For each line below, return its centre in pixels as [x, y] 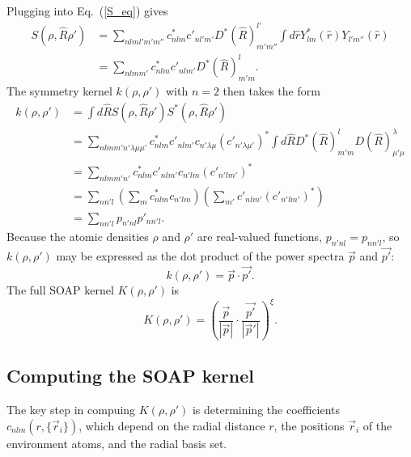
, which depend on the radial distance [172, 425]
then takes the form [271, 91]
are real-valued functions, [260, 237]
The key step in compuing [71, 409]
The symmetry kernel [59, 91]
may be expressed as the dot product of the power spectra [200, 256]
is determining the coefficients [266, 409]
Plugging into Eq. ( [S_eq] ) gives [87, 11]
